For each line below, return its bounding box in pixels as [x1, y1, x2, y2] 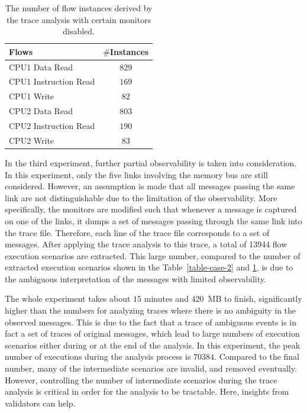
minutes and [144, 292, 189, 305]
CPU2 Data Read [9, 105, 73, 117]
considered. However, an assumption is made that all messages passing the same [5, 180, 295, 192]
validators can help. [5, 396, 76, 409]
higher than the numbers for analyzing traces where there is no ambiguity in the [5, 304, 296, 317]
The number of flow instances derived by [5, 2, 153, 14]
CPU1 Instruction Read [9, 75, 95, 88]
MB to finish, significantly [208, 292, 302, 305]
